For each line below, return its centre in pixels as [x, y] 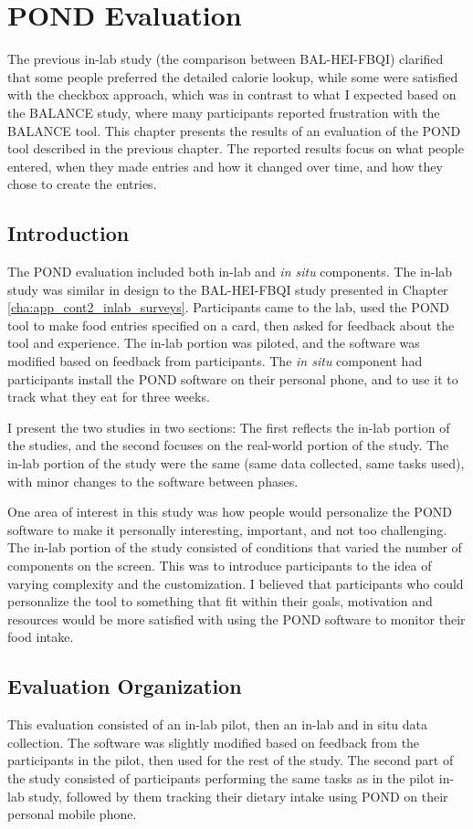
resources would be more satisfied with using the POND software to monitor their [236, 619]
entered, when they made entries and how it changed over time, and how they [225, 166]
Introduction [68, 233]
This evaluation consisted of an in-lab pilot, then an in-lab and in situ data [218, 724]
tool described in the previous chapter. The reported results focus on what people [236, 148]
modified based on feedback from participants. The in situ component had [215, 361]
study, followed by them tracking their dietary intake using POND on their [238, 796]
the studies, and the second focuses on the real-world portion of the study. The [228, 445]
